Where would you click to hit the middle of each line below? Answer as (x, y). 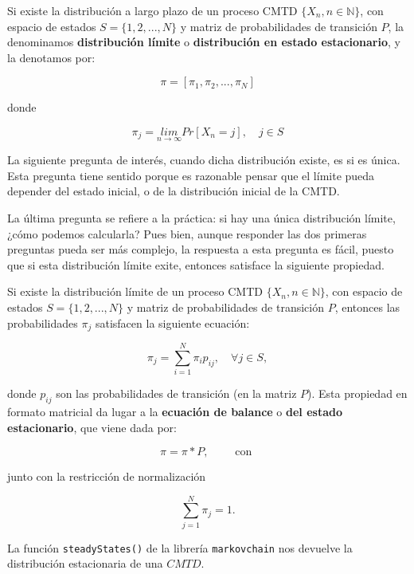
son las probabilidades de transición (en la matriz (176, 393)
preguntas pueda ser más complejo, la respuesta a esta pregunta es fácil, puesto (201, 249)
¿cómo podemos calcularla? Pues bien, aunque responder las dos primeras (187, 233)
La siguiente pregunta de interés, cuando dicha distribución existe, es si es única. (204, 160)
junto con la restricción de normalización (107, 476)
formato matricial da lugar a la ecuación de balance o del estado (175, 411)
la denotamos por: (51, 57)
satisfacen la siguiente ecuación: (172, 322)
